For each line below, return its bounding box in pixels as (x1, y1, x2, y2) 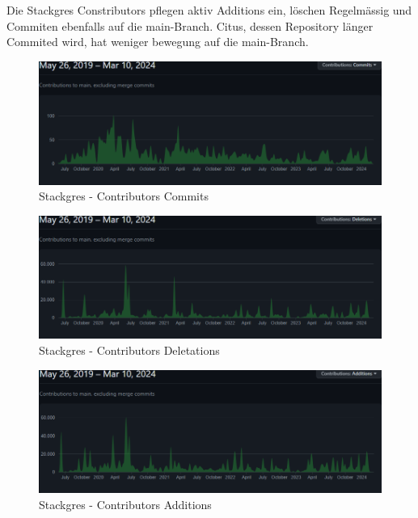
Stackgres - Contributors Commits (39, 187, 209, 204)
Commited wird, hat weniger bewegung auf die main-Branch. (6, 33, 309, 50)
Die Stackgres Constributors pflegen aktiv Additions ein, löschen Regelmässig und (6, 2, 412, 18)
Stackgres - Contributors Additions (39, 495, 212, 512)
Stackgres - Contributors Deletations (39, 342, 220, 359)
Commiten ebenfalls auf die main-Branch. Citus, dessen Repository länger (6, 17, 374, 34)
